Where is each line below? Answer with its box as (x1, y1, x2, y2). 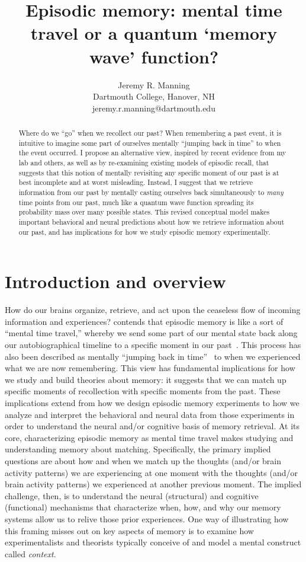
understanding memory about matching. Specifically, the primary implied (5, 443, 271, 455)
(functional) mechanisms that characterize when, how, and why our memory (5, 501, 281, 513)
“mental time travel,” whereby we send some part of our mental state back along (5, 327, 298, 339)
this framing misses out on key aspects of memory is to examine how (5, 524, 254, 537)
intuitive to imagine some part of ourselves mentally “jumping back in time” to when (18, 138, 281, 148)
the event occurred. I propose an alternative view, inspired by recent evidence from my (18, 148, 286, 158)
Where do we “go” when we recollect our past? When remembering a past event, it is (18, 128, 282, 138)
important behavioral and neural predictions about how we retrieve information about (18, 216, 285, 226)
